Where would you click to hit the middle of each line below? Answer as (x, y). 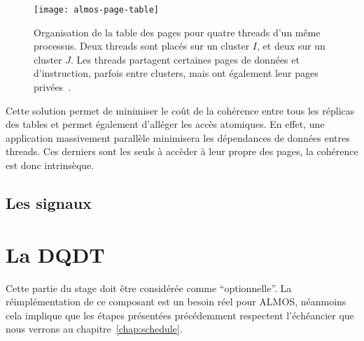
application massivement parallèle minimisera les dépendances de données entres (178, 137)
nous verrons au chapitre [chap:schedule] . (94, 329)
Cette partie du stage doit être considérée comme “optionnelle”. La (149, 288)
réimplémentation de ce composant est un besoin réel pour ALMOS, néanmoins (176, 302)
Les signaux (49, 202)
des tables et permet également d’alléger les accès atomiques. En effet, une (165, 124)
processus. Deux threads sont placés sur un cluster (142, 46)
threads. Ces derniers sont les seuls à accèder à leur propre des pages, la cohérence (182, 151)
